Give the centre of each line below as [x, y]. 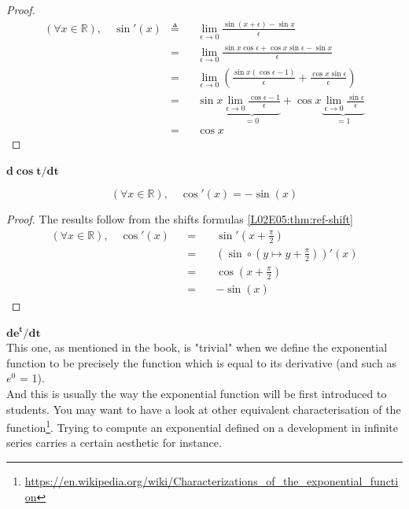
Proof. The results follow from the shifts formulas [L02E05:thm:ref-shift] [180, 219]
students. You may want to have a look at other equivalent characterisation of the [204, 409]
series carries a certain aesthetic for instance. [114, 443]
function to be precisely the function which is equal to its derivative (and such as [201, 362]
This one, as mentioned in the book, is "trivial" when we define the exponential [197, 347]
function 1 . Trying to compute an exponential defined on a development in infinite [202, 426]
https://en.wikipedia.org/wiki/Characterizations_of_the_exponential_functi [212, 480]
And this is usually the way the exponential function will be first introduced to [197, 393]
